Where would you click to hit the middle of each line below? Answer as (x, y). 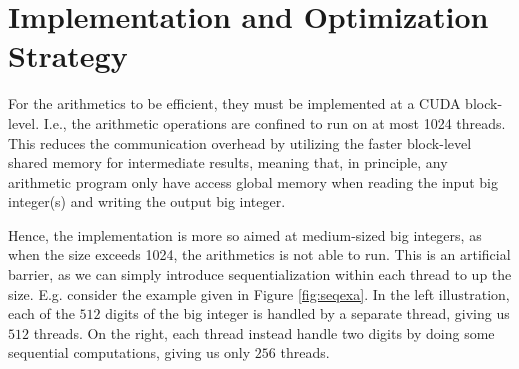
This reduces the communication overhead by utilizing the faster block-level (240, 142)
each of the (41, 313)
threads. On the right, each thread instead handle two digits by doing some (264, 332)
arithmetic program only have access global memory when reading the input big (253, 181)
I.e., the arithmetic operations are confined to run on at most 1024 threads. (274, 122)
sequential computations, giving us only (129, 352)
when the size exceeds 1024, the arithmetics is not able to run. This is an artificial (259, 254)
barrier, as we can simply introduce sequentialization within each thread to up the (260, 274)
